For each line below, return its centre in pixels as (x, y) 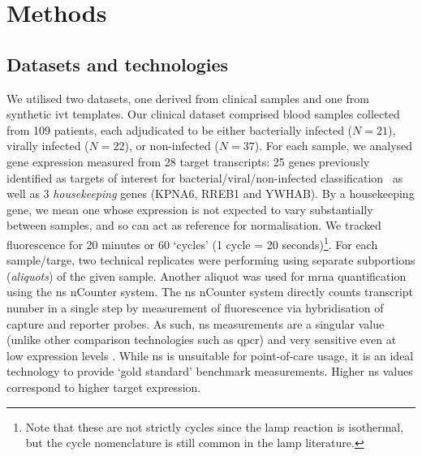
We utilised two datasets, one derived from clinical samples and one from (188, 98)
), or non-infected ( (172, 146)
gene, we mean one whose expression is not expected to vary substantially (190, 209)
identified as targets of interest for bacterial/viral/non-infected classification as (205, 177)
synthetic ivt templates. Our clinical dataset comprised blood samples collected (203, 114)
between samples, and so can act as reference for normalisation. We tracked (194, 225)
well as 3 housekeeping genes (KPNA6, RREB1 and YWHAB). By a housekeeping (211, 194)
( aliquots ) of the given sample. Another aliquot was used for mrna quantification (207, 275)
